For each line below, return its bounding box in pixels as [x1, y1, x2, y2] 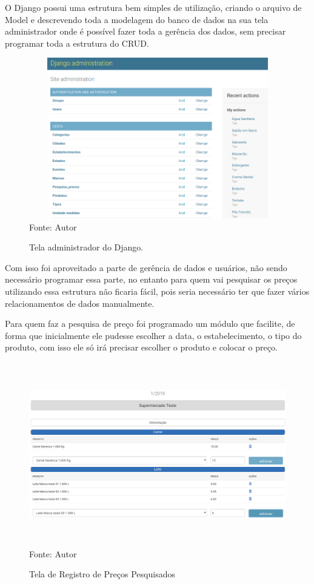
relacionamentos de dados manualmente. [5, 297, 155, 309]
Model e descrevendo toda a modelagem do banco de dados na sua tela [5, 13, 269, 25]
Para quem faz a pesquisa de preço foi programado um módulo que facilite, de [5, 317, 295, 330]
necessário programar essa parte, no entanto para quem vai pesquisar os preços [5, 273, 298, 286]
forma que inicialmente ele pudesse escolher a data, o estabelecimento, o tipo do [5, 329, 302, 341]
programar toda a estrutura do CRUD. [5, 36, 149, 49]
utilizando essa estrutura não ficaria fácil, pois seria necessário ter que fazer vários [5, 284, 310, 297]
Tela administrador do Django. [29, 241, 144, 253]
